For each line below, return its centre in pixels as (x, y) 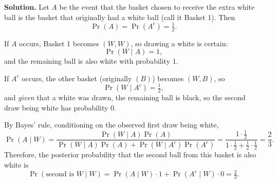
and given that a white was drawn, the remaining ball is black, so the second (125, 97)
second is (60, 175)
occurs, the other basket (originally (77, 78)
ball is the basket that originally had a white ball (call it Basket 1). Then (120, 17)
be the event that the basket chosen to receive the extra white (157, 7)
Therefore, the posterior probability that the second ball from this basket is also (130, 154)
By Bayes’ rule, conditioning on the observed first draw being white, (112, 125)
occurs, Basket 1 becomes (59, 43)
